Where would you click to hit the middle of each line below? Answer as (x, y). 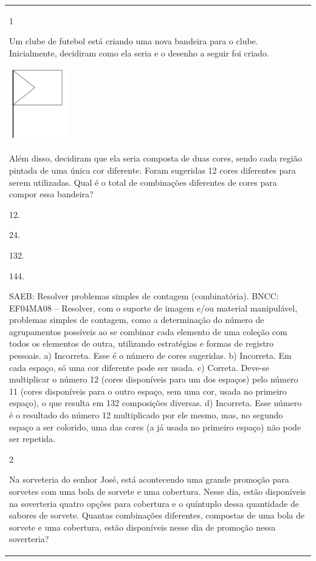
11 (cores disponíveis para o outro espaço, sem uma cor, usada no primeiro (148, 391)
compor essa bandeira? (51, 194)
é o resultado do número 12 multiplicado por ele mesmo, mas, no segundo (146, 415)
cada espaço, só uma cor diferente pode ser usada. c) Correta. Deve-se (139, 367)
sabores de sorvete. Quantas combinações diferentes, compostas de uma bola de (157, 515)
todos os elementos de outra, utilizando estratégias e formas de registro (142, 343)
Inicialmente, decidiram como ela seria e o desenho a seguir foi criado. (139, 53)
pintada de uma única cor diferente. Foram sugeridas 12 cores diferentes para (153, 170)
